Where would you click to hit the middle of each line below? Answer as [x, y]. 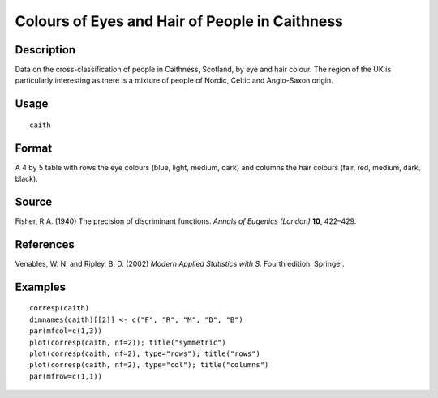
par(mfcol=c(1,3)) [66, 331]
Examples [41, 287]
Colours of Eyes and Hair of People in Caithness [179, 21]
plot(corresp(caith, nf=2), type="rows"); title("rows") [145, 353]
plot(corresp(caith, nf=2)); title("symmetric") [128, 342]
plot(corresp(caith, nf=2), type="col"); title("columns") [149, 365]
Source [34, 201]
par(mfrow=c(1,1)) [66, 376]
